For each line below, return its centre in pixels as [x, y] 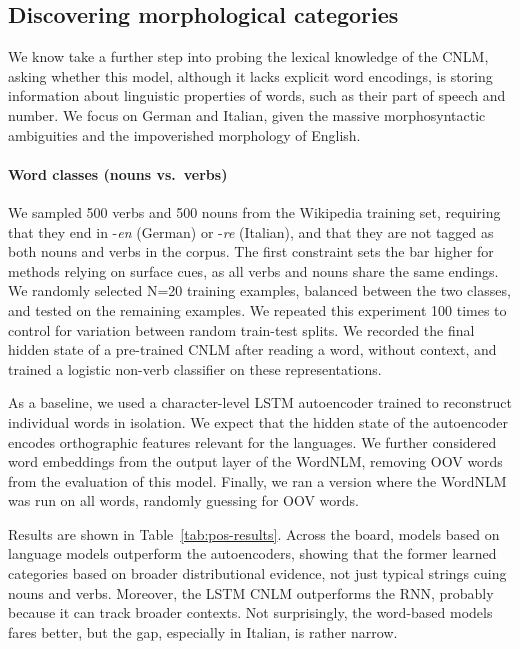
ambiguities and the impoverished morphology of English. [184, 134]
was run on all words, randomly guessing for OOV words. [183, 500]
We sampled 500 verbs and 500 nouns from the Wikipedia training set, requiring [254, 211]
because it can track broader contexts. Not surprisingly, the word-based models [250, 612]
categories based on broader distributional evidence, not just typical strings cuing [257, 573]
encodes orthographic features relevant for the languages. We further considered [252, 441]
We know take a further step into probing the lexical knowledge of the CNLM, [248, 56]
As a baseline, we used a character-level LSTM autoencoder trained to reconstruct [260, 402]
